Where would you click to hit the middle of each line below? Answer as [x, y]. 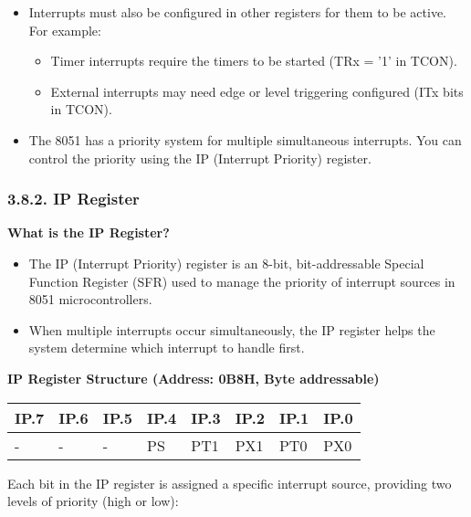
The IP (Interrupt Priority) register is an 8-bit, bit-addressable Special [226, 263]
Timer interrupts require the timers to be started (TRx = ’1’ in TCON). [254, 61]
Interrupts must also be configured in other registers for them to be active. [237, 12]
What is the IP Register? [89, 232]
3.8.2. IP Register [73, 199]
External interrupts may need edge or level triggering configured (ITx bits [257, 91]
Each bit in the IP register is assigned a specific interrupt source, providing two [230, 483]
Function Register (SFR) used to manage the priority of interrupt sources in [242, 281]
